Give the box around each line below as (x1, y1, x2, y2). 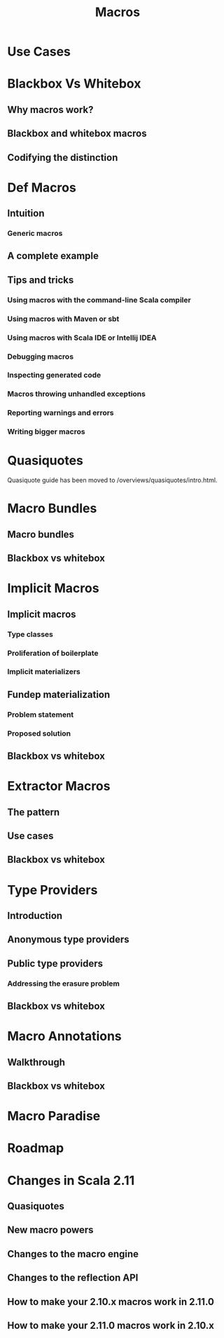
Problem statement (7, 710, 74, 720)
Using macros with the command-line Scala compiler (7, 295, 191, 305)
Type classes (7, 629, 54, 639)
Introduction (7, 910, 63, 922)
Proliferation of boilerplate (7, 648, 99, 658)
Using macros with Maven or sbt (7, 314, 120, 324)
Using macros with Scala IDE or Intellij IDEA (7, 333, 157, 343)
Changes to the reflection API (7, 1272, 139, 1284)
